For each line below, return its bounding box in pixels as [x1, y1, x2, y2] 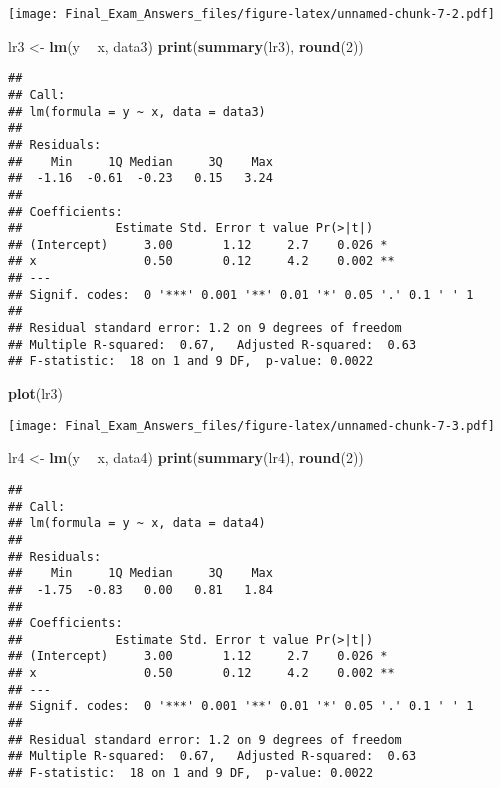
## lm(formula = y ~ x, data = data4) [8, 516, 266, 531]
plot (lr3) [8, 383, 64, 404]
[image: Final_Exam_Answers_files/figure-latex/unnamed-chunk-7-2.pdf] [8, 7, 495, 21]
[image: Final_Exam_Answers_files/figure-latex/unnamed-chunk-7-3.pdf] [8, 418, 495, 433]
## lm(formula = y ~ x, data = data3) [8, 104, 266, 119]
